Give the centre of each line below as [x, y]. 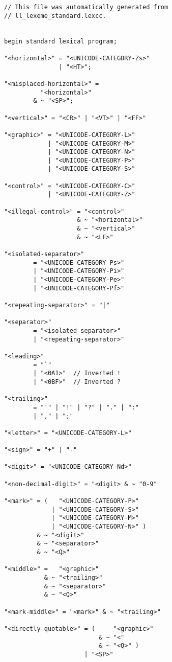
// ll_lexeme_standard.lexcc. [55, 16]
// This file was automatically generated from [86, 7]
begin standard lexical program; [61, 41]
